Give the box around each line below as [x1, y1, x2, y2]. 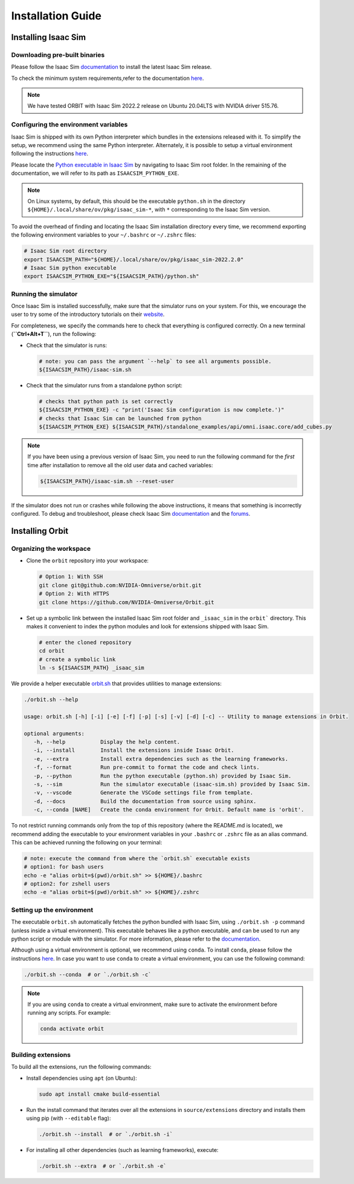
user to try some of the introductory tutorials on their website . [11, 311, 165, 318]
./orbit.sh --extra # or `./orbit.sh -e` [39, 1162, 167, 1169]
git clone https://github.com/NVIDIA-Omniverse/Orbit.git [39, 599, 214, 605]
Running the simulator [11, 289, 78, 298]
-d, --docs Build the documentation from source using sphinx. [33, 798, 257, 804]
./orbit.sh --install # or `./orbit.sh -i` [39, 1131, 173, 1137]
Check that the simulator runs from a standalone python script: [26, 381, 182, 389]
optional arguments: [24, 730, 85, 737]
